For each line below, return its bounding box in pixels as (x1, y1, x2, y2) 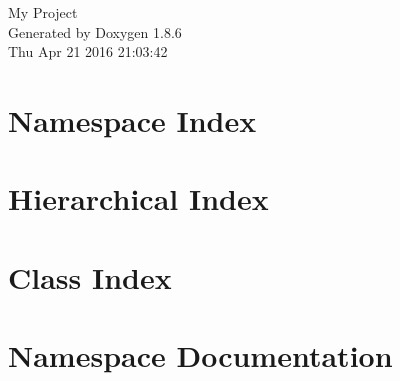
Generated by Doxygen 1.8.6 (8, 21, 182, 42)
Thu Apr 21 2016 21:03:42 (8, 41, 168, 62)
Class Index (8, 256, 172, 297)
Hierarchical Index (8, 178, 269, 219)
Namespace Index (8, 99, 257, 140)
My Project (8, 2, 78, 22)
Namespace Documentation (8, 335, 393, 376)
